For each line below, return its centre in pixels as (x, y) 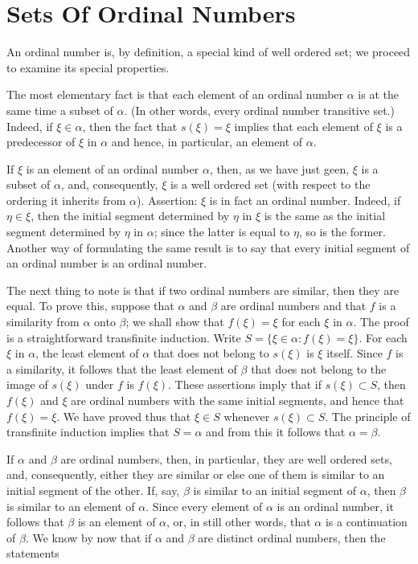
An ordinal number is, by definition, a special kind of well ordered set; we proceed (209, 52)
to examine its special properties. (88, 67)
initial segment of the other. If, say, (93, 490)
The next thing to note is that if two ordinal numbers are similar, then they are (203, 290)
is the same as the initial (325, 216)
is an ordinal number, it (335, 506)
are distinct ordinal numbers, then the (292, 537)
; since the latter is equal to (222, 232)
